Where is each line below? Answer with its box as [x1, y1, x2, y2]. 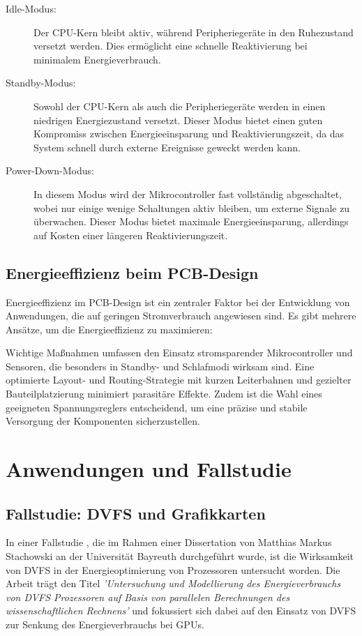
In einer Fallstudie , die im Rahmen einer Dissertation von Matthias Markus [6, 535, 332, 550]
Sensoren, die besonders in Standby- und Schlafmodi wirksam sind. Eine [6, 358, 315, 373]
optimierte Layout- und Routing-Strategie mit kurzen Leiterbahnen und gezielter [6, 372, 352, 387]
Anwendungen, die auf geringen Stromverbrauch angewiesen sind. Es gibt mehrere [6, 308, 356, 323]
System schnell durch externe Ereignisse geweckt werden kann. [33, 139, 301, 154]
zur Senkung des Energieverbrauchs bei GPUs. [6, 617, 204, 631]
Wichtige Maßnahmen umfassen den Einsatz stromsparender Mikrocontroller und [6, 345, 353, 360]
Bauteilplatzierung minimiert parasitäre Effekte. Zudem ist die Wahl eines [6, 386, 322, 401]
